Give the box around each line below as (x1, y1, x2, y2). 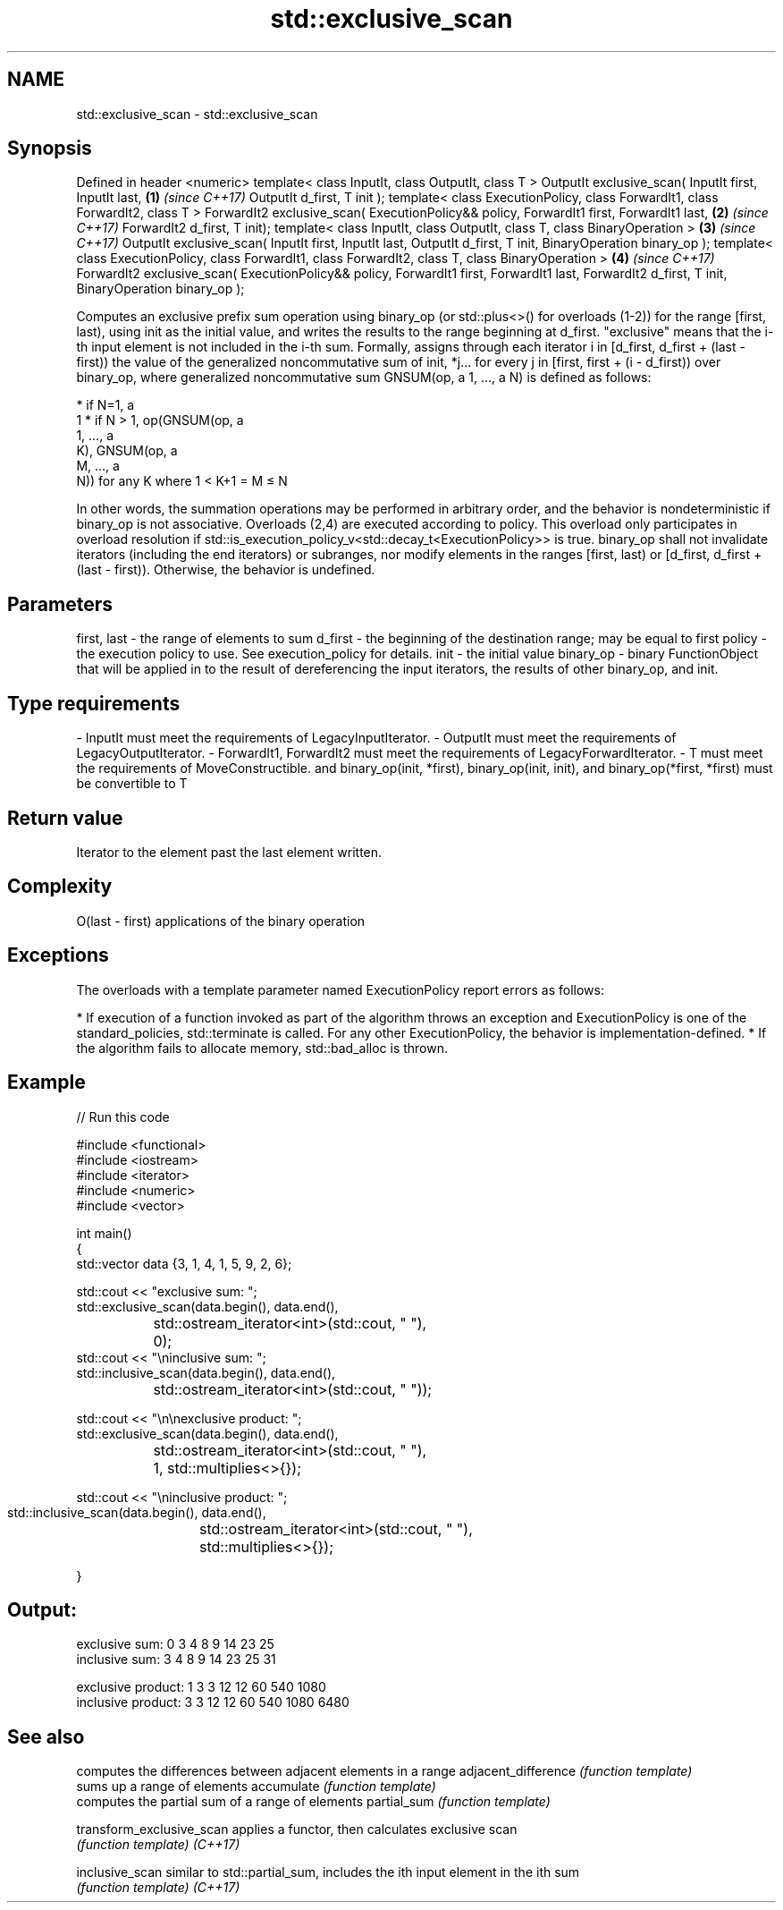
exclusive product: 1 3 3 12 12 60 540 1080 (76, 1679, 326, 1695)
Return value (7, 806, 123, 829)
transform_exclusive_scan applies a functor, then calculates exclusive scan (76, 1821, 518, 1838)
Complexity (7, 875, 113, 898)
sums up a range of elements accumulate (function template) (76, 1778, 436, 1795)
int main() (76, 1225, 132, 1241)
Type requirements (7, 692, 181, 715)
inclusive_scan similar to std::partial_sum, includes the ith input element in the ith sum (76, 1864, 580, 1880)
